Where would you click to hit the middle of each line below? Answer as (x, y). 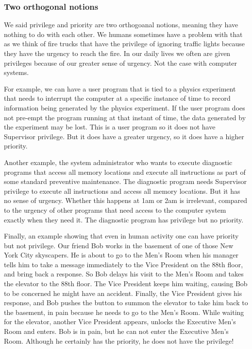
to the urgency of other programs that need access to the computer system (115, 210)
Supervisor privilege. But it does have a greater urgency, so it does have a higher (124, 136)
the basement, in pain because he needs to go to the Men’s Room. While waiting (124, 312)
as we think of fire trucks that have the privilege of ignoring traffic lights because (124, 44)
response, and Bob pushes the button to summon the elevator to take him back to (126, 303)
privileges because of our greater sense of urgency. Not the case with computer (121, 63)
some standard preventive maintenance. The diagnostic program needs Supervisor (125, 181)
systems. (17, 72)
